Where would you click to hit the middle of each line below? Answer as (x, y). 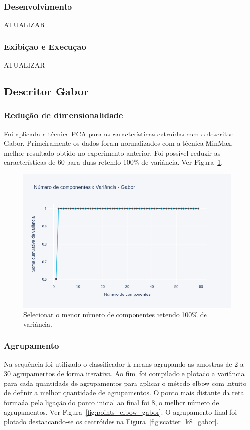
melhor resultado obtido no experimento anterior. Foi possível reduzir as (112, 152)
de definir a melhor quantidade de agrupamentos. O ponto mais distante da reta (124, 393)
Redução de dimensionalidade (64, 115)
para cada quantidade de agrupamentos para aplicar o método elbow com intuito (125, 383)
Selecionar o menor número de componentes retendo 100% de (115, 314)
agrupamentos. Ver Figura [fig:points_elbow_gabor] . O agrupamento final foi (121, 412)
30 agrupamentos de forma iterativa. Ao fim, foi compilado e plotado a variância (124, 373)
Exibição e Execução (45, 46)
